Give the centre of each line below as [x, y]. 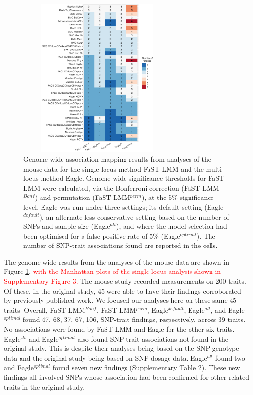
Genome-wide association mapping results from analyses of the [117, 159]
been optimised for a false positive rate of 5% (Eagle [102, 235]
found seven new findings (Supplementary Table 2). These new [146, 367]
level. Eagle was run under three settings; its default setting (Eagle [124, 207]
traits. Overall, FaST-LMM [45, 309]
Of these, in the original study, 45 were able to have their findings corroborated [123, 290]
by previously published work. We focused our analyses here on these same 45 [120, 300]
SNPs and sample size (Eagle [67, 226]
